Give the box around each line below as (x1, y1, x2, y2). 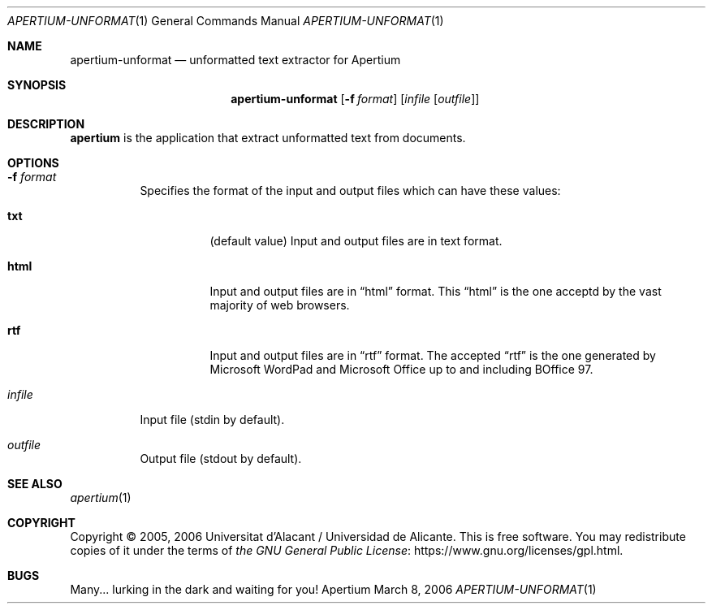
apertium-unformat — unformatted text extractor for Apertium (70, 53, 401, 67)
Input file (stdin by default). (140, 413, 285, 426)
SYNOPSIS (7, 78, 67, 92)
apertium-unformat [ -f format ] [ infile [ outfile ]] (231, 92, 480, 106)
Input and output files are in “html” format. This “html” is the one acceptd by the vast (209, 284, 662, 298)
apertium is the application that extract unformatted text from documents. (70, 131, 466, 145)
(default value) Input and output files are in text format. (209, 234, 503, 248)
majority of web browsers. (209, 298, 350, 312)
